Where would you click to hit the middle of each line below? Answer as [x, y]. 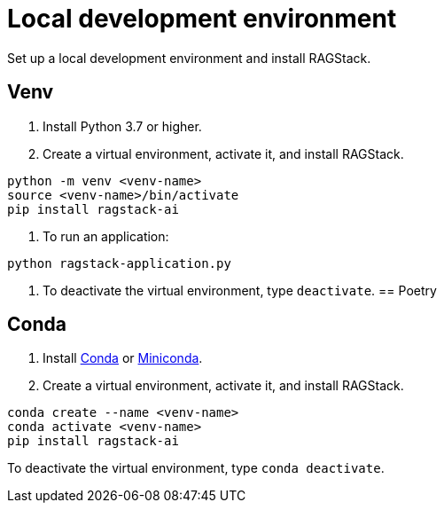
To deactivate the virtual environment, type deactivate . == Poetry [240, 290]
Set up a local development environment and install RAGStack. [189, 58]
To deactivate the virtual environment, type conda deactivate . [196, 468]
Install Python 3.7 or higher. [122, 126]
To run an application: [106, 236]
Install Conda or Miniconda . [123, 358]
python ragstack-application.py [119, 263]
